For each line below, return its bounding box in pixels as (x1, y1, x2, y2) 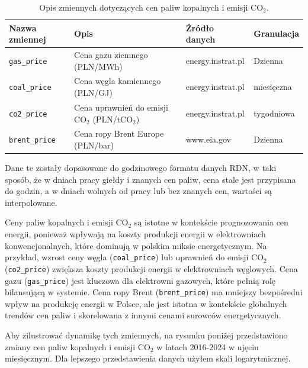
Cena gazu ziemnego (74, 49, 148, 61)
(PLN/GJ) (74, 86, 113, 99)
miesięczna (254, 80, 292, 93)
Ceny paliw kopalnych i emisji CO (5, 216, 129, 228)
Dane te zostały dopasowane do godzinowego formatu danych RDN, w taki (5, 162, 277, 174)
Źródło (185, 21, 214, 34)
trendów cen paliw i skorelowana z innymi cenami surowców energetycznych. (5, 309, 281, 321)
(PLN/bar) (74, 138, 114, 151)
